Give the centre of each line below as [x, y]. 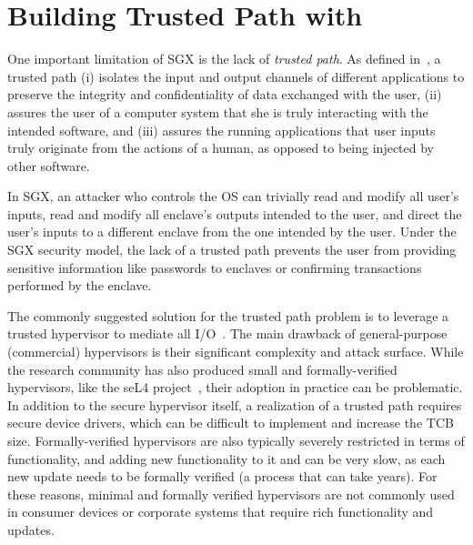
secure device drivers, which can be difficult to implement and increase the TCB [231, 423]
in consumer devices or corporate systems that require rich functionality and [221, 512]
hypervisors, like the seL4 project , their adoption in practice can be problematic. [235, 387]
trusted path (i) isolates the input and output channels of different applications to [236, 76]
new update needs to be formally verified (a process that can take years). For [222, 476]
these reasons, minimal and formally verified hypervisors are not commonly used [231, 494]
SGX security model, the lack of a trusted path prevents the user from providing [232, 250]
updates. [31, 529]
